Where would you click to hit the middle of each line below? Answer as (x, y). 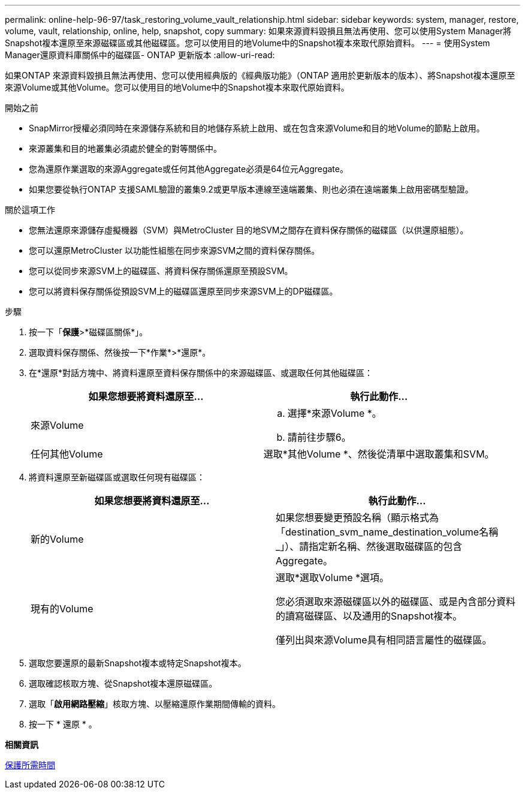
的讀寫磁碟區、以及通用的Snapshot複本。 (369, 616)
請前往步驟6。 (319, 437)
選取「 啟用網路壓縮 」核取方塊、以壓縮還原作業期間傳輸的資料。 (155, 704)
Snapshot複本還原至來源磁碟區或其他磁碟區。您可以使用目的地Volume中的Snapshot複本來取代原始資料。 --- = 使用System (248, 43)
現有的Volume (62, 609)
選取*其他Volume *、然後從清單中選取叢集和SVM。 (379, 454)
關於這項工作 (30, 210)
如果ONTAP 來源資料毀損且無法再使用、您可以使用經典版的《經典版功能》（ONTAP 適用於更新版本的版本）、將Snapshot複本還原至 (260, 75)
